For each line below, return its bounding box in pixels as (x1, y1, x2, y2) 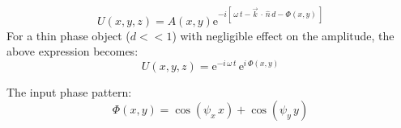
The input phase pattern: (6, 83, 132, 100)
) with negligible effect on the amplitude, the (172, 27, 395, 43)
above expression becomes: (6, 43, 139, 60)
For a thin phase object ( (6, 27, 130, 43)
